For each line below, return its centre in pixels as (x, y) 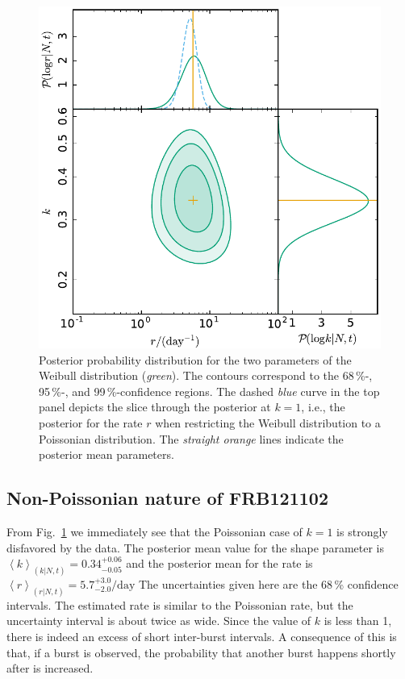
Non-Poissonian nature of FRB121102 (167, 498)
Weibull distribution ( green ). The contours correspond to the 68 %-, (206, 375)
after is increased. (50, 668)
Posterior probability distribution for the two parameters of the (195, 359)
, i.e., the (323, 407)
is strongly (362, 531)
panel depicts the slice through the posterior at (155, 407)
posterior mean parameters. (106, 454)
